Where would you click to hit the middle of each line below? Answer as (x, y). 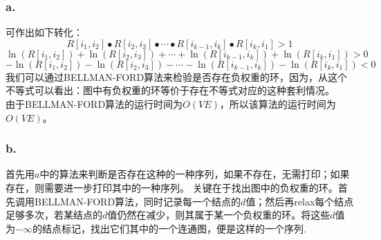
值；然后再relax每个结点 (300, 201)
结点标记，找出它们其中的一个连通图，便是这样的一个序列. (174, 228)
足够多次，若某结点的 (54, 215)
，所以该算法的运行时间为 (278, 104)
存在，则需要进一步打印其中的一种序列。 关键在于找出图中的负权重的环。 (172, 187)
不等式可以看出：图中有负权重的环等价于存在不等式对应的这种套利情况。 (170, 90)
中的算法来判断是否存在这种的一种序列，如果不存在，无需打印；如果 (195, 174)
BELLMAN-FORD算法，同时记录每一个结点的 (138, 201)
